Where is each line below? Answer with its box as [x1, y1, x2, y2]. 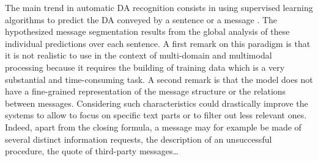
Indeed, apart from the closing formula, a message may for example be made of [5, 120, 301, 133]
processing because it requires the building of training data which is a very [5, 60, 285, 73]
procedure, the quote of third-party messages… [5, 145, 179, 157]
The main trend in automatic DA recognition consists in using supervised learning [5, 1, 313, 13]
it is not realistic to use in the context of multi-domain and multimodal [5, 49, 272, 62]
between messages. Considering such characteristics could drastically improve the [5, 96, 308, 109]
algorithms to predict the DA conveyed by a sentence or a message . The [5, 13, 278, 26]
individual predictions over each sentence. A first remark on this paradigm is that [5, 37, 311, 49]
